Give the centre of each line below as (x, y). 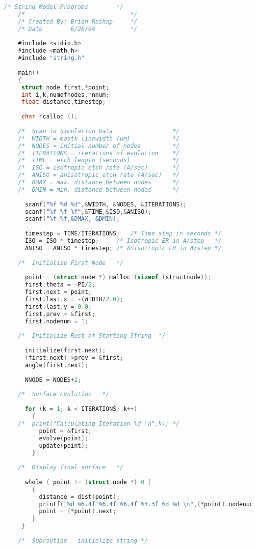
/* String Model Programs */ (64, 7)
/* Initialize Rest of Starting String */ (92, 336)
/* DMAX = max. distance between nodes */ (99, 182)
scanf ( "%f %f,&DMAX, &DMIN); (72, 219)
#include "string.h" (51, 58)
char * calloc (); (50, 117)
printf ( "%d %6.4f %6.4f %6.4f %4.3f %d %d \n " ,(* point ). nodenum (146, 504)
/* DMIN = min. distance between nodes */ (99, 189)
